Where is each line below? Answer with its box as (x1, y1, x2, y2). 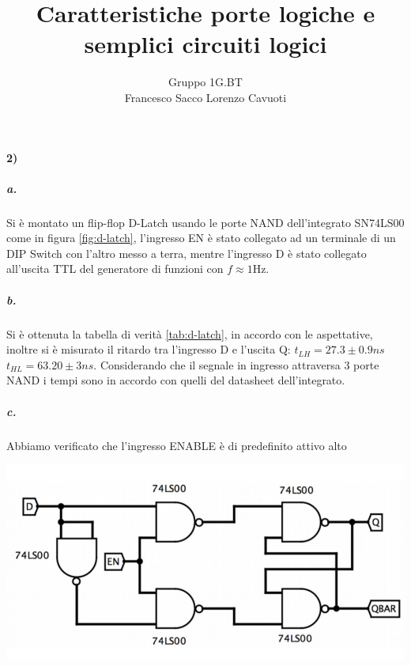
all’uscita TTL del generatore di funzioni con (6, 260, 224, 277)
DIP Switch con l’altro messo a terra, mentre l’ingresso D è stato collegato (6, 244, 367, 261)
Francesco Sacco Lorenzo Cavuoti (124, 89, 287, 105)
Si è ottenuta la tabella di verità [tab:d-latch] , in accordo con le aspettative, (6, 325, 373, 342)
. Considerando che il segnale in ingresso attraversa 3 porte (93, 356, 379, 373)
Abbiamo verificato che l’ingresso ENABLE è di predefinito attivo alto (6, 437, 347, 453)
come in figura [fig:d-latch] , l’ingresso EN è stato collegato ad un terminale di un (6, 229, 396, 246)
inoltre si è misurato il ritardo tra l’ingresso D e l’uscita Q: (6, 341, 291, 358)
